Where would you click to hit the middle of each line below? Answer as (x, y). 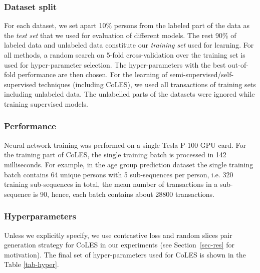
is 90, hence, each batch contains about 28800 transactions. (124, 194)
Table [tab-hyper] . (32, 264)
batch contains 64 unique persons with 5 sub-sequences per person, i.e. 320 (119, 174)
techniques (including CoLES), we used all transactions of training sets (147, 84)
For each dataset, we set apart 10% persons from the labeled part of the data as (127, 25)
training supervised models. (46, 103)
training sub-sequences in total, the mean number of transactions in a (111, 184)
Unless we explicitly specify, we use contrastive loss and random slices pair (118, 235)
